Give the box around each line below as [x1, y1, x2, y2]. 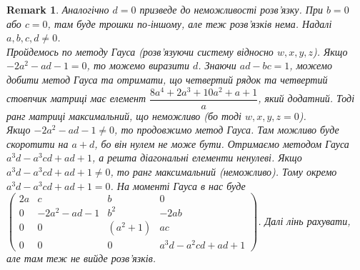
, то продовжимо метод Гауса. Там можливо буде [114, 122, 339, 137]
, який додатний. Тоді [258, 91, 355, 106]
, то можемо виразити [86, 58, 189, 73]
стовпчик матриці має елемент [6, 91, 146, 106]
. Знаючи [198, 58, 236, 73]
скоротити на [6, 136, 69, 151]
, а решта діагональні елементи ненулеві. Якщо [91, 150, 302, 165]
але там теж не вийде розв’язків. [6, 251, 156, 266]
